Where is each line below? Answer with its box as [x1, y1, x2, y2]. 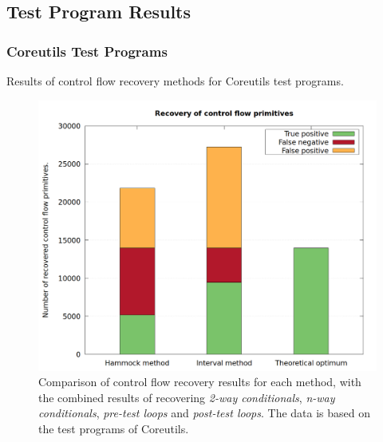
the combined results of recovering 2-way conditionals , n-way [38, 389, 335, 405]
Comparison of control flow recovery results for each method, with [38, 373, 361, 390]
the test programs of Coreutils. [38, 420, 189, 437]
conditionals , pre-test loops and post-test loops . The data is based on [38, 405, 371, 421]
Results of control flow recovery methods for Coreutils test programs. [6, 73, 344, 89]
